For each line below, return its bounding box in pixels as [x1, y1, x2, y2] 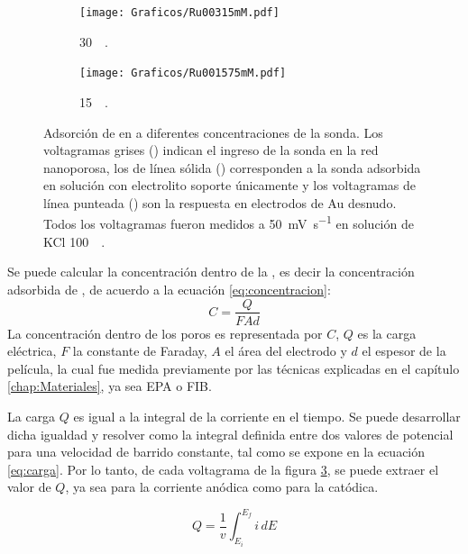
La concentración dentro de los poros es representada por [7, 323, 323, 342]
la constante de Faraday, [72, 341, 207, 360]
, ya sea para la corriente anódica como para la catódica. [65, 477, 379, 496]
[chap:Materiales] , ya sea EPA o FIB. [7, 377, 212, 395]
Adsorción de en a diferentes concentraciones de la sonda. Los [43, 123, 383, 141]
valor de [7, 477, 51, 496]
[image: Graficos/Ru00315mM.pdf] [79, 6, 280, 19]
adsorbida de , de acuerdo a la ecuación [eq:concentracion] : [7, 279, 331, 298]
